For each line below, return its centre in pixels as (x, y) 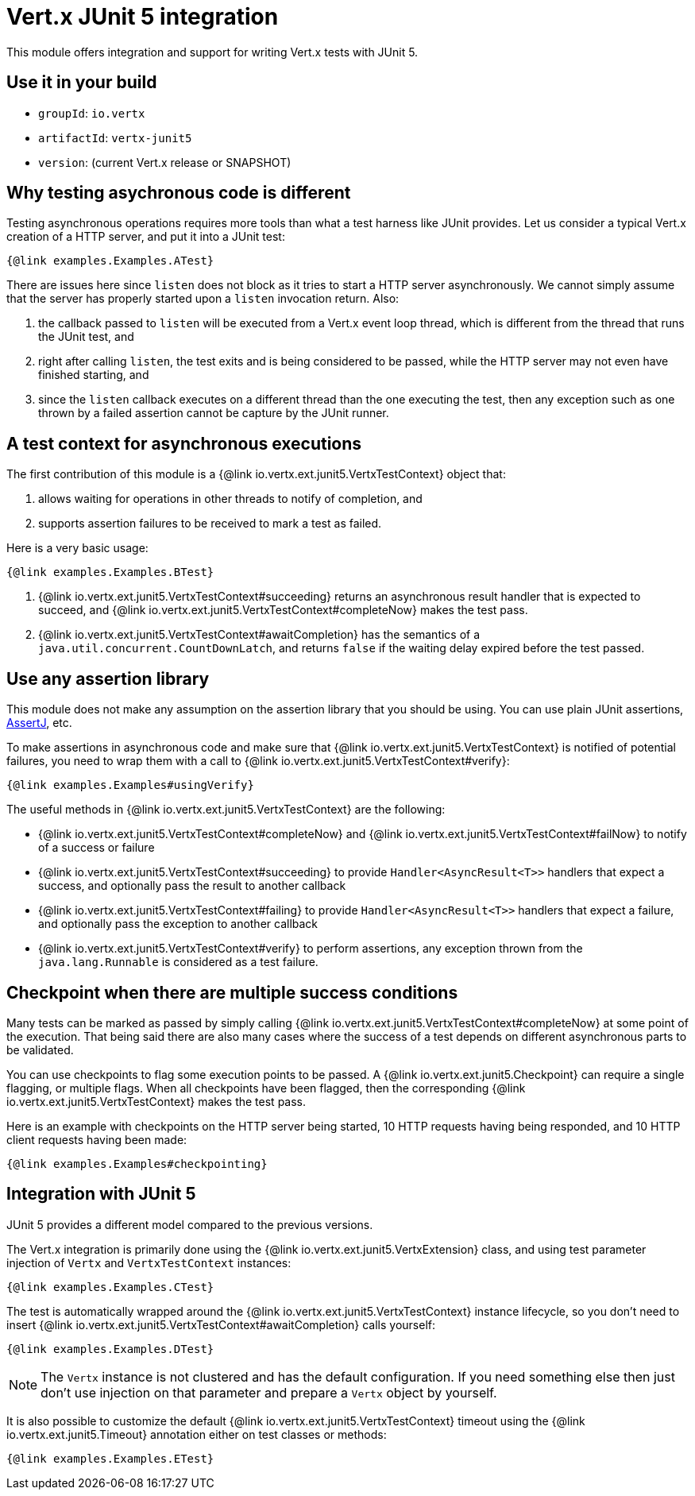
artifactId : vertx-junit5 (115, 137)
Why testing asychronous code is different (179, 193)
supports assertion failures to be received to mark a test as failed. (210, 524)
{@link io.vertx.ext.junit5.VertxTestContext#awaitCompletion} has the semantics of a (259, 635)
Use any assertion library (108, 678)
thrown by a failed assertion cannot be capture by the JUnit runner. (214, 413)
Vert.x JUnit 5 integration (143, 17)
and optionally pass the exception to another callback (178, 924)
